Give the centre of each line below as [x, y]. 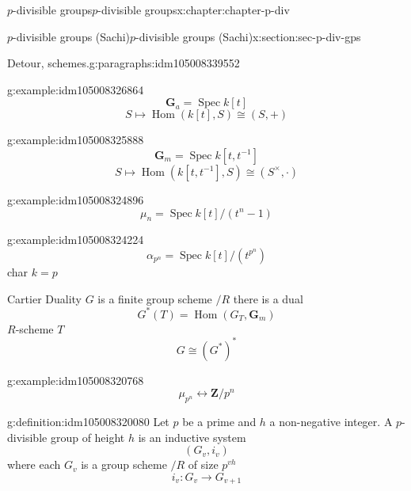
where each [34, 464]
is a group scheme [124, 464]
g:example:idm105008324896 [76, 199]
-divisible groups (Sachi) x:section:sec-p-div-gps [248, 36]
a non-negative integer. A [331, 422]
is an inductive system [192, 437]
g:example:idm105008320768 [76, 380]
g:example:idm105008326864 [76, 89]
